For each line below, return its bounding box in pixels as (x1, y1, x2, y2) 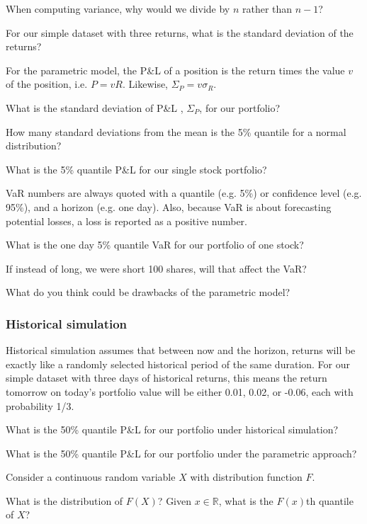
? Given (157, 493, 192, 508)
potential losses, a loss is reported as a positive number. (6, 213, 247, 228)
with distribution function (190, 469, 303, 484)
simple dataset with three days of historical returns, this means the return (6, 370, 327, 385)
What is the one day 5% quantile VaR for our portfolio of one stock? (6, 237, 304, 252)
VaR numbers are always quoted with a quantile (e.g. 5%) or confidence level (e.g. (6, 186, 362, 200)
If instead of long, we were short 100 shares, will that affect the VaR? (6, 261, 307, 275)
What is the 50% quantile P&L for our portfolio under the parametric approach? (6, 445, 357, 460)
